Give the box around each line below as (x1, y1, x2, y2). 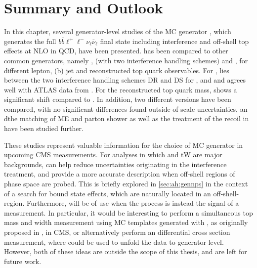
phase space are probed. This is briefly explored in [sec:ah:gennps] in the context (4, 179, 248, 189)
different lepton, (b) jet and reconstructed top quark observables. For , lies (4, 65, 229, 75)
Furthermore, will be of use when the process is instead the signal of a (26, 198, 239, 208)
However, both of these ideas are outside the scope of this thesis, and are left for (4, 246, 247, 257)
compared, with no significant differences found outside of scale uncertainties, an (4, 103, 248, 114)
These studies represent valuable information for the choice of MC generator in (4, 139, 243, 150)
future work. (4, 256, 42, 266)
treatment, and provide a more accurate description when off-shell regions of (4, 169, 235, 179)
